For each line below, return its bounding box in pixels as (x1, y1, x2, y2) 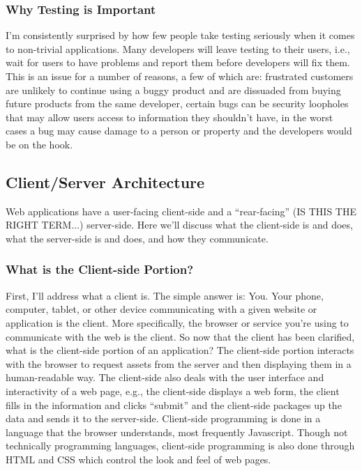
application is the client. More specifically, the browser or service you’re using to (6, 315, 349, 330)
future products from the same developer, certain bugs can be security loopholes (6, 96, 349, 111)
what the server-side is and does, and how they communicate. (6, 231, 269, 245)
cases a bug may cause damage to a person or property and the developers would (6, 123, 352, 138)
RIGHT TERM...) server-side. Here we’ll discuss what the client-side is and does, (6, 217, 353, 232)
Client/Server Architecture (6, 171, 205, 192)
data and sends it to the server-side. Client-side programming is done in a (6, 411, 321, 426)
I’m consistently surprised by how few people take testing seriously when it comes (6, 28, 355, 43)
